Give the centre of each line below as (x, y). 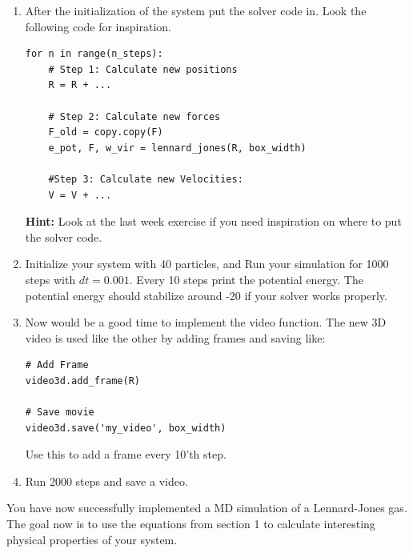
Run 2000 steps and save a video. (106, 481)
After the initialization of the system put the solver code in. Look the (196, 10)
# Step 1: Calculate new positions (143, 69)
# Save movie (60, 413)
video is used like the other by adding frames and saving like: (175, 337)
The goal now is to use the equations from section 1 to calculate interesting (191, 524)
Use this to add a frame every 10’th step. (126, 454)
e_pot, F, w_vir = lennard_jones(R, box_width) (177, 148)
